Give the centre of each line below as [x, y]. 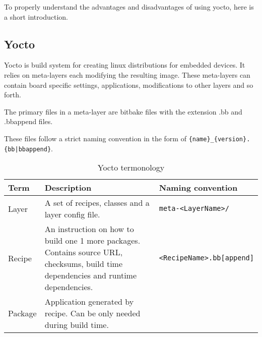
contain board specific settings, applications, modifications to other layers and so [129, 85]
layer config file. [72, 214]
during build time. [77, 325]
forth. [13, 95]
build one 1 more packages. [92, 241]
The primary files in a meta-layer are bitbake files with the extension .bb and [123, 111]
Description [68, 188]
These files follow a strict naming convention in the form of [95, 138]
